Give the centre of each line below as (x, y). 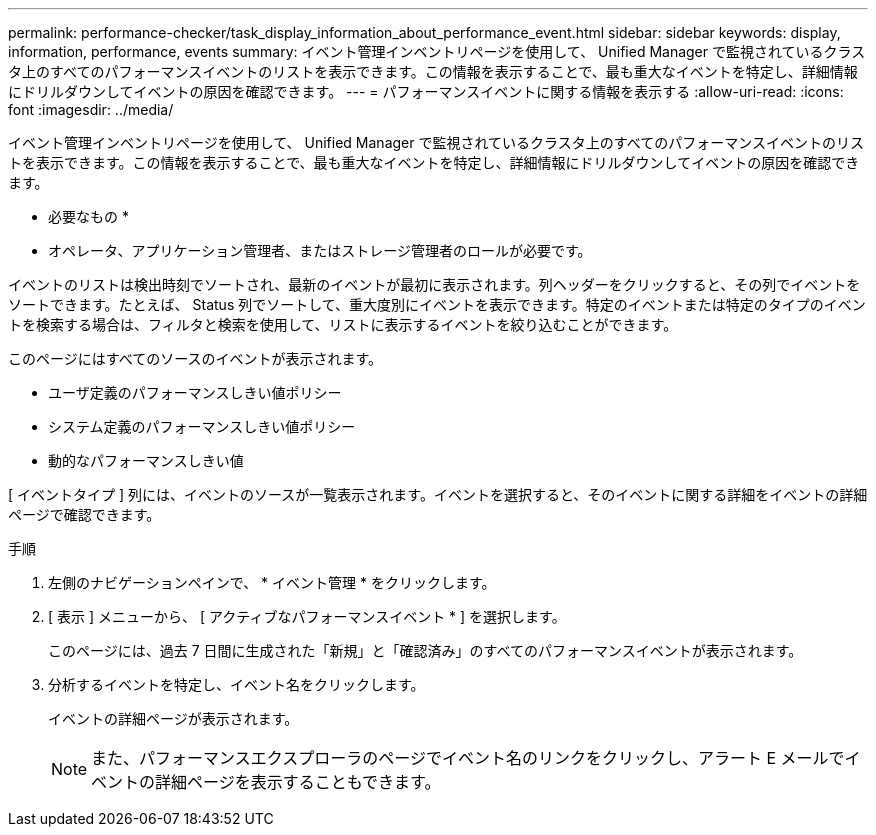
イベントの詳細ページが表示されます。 (173, 718)
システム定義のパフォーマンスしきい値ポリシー (202, 426)
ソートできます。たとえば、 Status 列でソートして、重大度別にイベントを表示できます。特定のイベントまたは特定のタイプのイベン (437, 304)
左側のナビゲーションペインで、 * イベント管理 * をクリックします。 (272, 582)
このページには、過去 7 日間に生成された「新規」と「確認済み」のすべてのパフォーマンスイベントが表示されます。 (425, 650)
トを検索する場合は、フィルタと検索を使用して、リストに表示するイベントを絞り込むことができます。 (343, 324)
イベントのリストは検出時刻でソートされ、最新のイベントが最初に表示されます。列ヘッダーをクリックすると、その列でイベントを (434, 284)
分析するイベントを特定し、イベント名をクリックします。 (236, 684)
